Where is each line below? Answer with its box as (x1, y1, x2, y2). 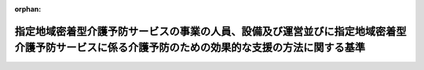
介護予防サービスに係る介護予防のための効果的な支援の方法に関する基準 (14, 41, 365, 54)
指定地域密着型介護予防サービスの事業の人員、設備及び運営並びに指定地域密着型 (14, 24, 407, 38)
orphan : (14, 5, 42, 13)
